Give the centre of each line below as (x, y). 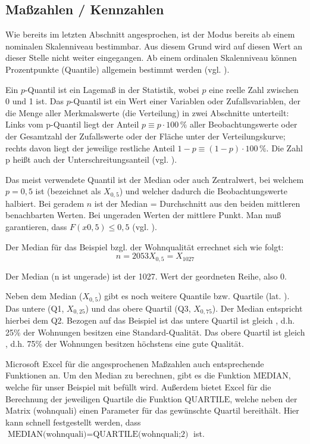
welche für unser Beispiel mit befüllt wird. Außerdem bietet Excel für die (138, 387)
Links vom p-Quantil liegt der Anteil (72, 124)
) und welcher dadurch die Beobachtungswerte (203, 191)
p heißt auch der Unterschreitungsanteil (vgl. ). (91, 159)
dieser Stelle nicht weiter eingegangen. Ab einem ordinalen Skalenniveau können (151, 58)
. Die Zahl (284, 148)
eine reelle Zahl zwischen (254, 89)
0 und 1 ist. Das (35, 101)
